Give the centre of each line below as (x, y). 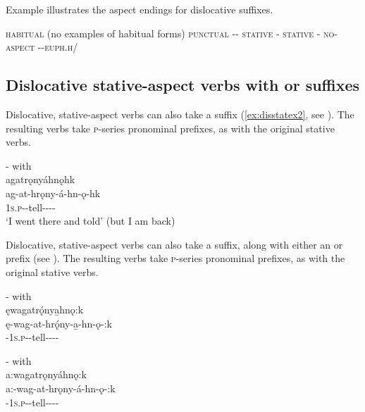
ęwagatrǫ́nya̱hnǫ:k (45, 310)
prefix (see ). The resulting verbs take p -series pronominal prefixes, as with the (175, 258)
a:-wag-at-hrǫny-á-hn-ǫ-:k (61, 388)
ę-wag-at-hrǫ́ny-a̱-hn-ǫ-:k (59, 323)
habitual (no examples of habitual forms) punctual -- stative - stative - (163, 33)
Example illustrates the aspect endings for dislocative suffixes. (140, 9)
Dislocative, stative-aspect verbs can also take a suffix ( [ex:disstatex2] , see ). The (180, 114)
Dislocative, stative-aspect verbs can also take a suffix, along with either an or (174, 244)
